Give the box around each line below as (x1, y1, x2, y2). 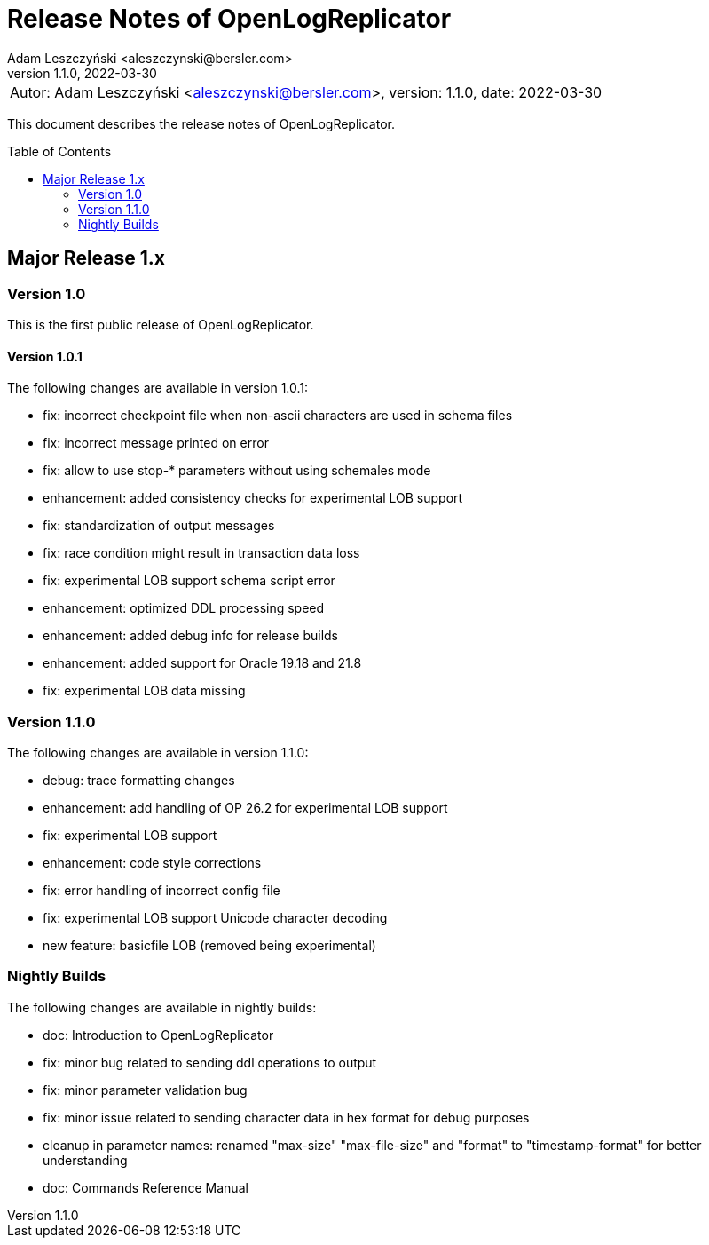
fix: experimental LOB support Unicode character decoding (43, 909, 388, 925)
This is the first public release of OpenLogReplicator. (7, 316, 314, 332)
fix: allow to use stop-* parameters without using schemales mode (43, 463, 431, 479)
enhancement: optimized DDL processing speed (43, 600, 325, 616)
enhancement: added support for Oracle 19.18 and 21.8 (43, 655, 362, 671)
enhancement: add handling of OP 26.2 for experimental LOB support (43, 799, 448, 815)
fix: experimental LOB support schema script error (43, 573, 335, 589)
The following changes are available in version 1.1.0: (7, 744, 309, 760)
